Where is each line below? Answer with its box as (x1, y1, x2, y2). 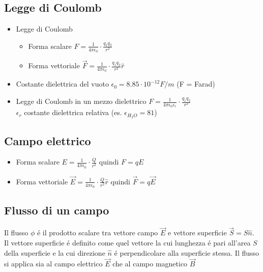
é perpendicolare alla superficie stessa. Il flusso (114, 247, 259, 258)
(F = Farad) (177, 78, 215, 89)
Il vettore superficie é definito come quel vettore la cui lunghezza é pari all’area (4, 237, 251, 248)
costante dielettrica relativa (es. (24, 107, 122, 118)
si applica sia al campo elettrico (4, 258, 103, 269)
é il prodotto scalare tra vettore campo (37, 227, 158, 238)
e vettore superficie (168, 227, 227, 238)
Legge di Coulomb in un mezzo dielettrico (16, 96, 147, 106)
